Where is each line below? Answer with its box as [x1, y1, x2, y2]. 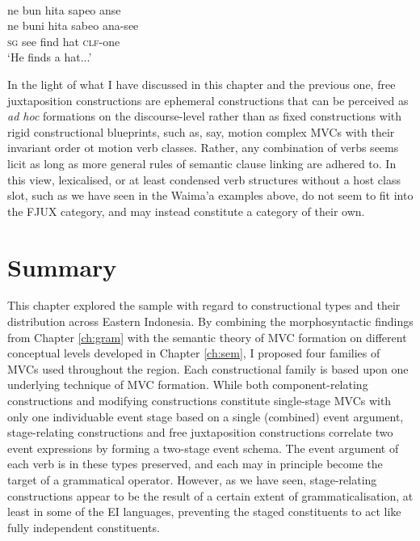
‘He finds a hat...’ [7, 49, 92, 66]
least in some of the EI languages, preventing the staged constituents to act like [7, 503, 401, 520]
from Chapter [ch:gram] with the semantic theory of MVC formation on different [7, 328, 407, 345]
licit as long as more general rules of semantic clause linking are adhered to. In [7, 154, 397, 171]
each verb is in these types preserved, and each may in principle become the [7, 455, 383, 472]
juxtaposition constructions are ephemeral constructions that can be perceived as [7, 91, 409, 108]
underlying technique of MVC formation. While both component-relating [7, 376, 368, 393]
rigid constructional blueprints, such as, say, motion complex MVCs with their [7, 123, 395, 140]
